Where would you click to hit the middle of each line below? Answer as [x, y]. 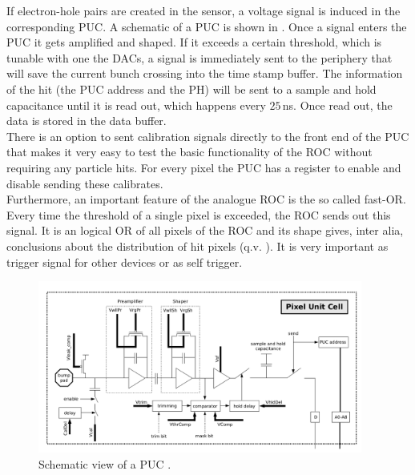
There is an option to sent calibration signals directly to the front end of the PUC [208, 136]
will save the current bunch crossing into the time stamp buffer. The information [205, 73]
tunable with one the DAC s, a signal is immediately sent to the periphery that [199, 57]
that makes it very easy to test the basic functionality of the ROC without [189, 152]
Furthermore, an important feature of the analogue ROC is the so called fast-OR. [206, 199]
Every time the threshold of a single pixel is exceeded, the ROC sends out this [199, 214]
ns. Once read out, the [337, 105]
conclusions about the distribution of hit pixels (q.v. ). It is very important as [197, 246]
